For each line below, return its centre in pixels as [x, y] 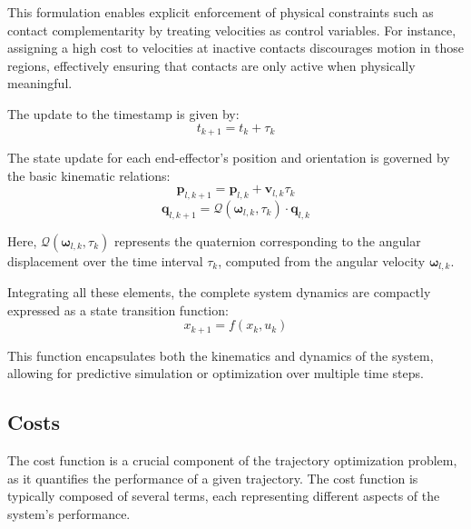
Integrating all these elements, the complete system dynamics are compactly [219, 292]
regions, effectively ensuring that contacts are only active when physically [211, 65]
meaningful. [40, 83]
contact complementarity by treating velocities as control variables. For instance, [232, 30]
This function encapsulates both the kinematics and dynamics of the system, [221, 355]
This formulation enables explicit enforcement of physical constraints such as [221, 12]
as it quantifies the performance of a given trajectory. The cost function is [213, 478]
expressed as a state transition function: [118, 309]
